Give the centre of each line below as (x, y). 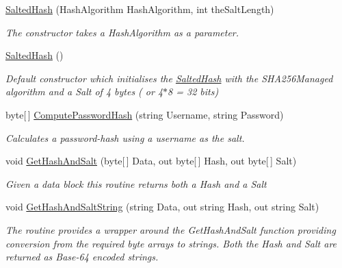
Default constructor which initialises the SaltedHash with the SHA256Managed (169, 78)
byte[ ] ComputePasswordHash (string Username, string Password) (145, 114)
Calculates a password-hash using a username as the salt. (125, 137)
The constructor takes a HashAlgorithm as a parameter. (122, 32)
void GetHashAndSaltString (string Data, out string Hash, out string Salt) (162, 207)
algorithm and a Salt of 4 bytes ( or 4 (84, 92)
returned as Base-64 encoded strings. (82, 257)
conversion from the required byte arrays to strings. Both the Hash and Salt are (171, 243)
